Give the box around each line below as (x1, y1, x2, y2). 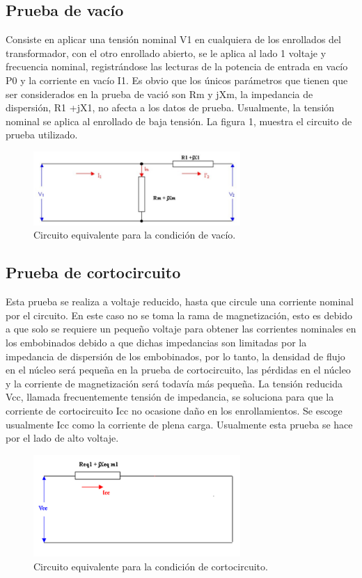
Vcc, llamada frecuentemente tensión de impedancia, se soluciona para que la (6, 390, 334, 404)
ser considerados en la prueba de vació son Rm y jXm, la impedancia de (6, 86, 313, 101)
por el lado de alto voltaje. (6, 431, 119, 445)
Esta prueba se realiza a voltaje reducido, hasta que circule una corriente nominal (6, 294, 354, 309)
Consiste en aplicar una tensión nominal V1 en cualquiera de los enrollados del (6, 32, 341, 47)
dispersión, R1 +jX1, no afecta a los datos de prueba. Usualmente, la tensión (6, 100, 335, 115)
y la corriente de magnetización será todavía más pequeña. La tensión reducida (6, 376, 343, 390)
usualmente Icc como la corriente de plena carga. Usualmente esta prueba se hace (6, 417, 353, 431)
